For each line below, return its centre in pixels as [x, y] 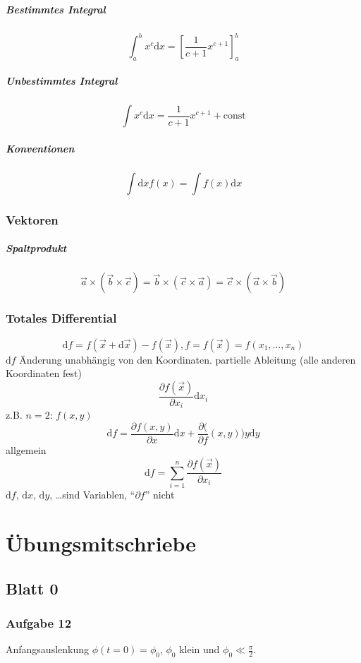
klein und [200, 649]
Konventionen [40, 149]
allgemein [26, 449]
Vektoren [32, 219]
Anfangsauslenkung [48, 649]
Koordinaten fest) [44, 373]
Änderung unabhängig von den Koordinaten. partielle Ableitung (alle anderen [188, 359]
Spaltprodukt [36, 248]
